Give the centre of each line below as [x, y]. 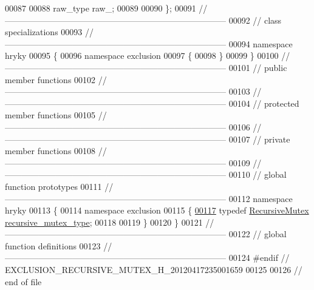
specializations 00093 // [49, 32]
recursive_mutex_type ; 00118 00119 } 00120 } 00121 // [110, 222]
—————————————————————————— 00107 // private [148, 139]
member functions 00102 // [56, 79]
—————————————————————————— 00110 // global [146, 174]
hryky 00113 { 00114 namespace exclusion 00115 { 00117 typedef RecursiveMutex [157, 210]
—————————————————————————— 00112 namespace [149, 198]
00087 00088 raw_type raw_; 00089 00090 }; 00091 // [106, 8]
